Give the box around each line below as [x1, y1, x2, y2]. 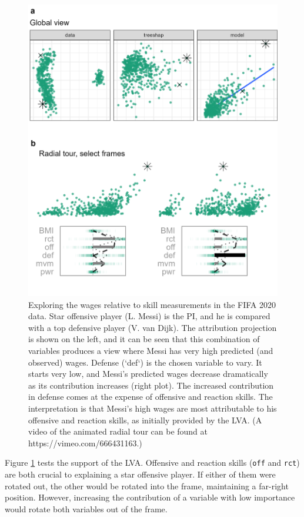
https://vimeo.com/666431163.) [28, 436, 142, 449]
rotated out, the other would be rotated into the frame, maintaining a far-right [5, 479, 289, 492]
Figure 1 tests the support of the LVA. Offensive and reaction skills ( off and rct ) [5, 456, 300, 469]
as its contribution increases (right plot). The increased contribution [28, 379, 274, 391]
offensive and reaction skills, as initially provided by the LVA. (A [28, 413, 262, 426]
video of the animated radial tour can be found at [28, 425, 208, 438]
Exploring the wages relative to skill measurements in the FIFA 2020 [28, 298, 276, 310]
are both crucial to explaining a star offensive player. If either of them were [5, 468, 276, 480]
